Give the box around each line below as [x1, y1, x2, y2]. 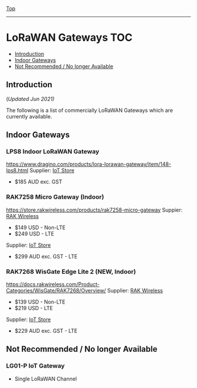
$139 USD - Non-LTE [14, 298, 66, 305]
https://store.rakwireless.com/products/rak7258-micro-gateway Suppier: [6, 206, 183, 213]
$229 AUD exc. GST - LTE [14, 328, 78, 335]
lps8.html [6, 167, 29, 174]
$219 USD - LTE [14, 305, 53, 312]
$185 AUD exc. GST [14, 178, 63, 185]
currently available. [6, 113, 53, 120]
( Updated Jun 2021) [6, 95, 55, 102]
